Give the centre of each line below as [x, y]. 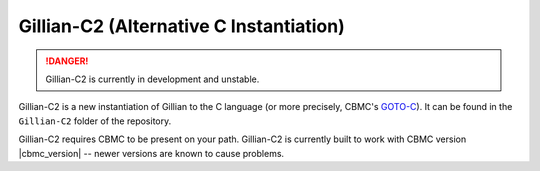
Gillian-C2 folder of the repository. [95, 121]
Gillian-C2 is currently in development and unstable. [152, 79]
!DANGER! [67, 61]
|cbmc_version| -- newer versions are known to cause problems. [151, 153]
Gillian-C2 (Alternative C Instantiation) [181, 26]
